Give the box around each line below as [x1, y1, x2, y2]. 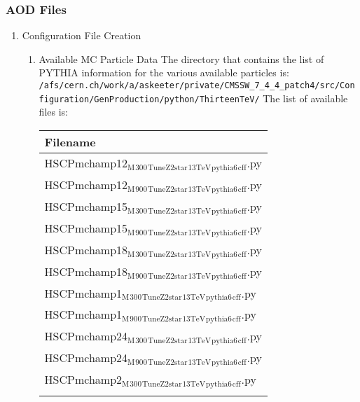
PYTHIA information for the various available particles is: [39, 65, 289, 80]
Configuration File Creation [22, 28, 141, 43]
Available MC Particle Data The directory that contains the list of [39, 51, 324, 66]
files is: [39, 104, 68, 119]
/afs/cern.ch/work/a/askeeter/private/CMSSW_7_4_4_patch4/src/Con [39, 81, 355, 90]
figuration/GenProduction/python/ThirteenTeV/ [39, 94, 260, 104]
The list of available [263, 90, 348, 105]
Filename [44, 133, 96, 150]
